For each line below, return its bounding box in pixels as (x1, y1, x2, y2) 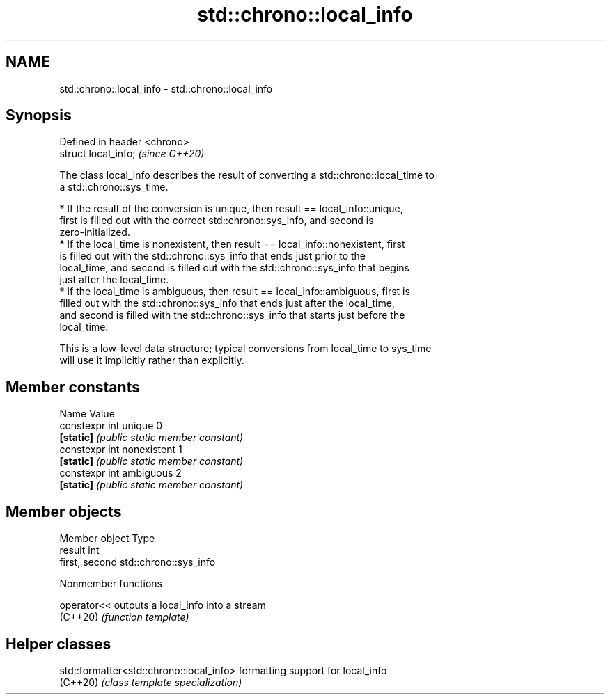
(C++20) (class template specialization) (59, 676, 242, 688)
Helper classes (6, 635, 111, 653)
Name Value (59, 408, 115, 420)
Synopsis (6, 106, 72, 125)
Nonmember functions (59, 578, 162, 590)
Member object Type (59, 532, 155, 545)
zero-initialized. (59, 226, 130, 239)
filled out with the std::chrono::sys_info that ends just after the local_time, (59, 297, 395, 310)
